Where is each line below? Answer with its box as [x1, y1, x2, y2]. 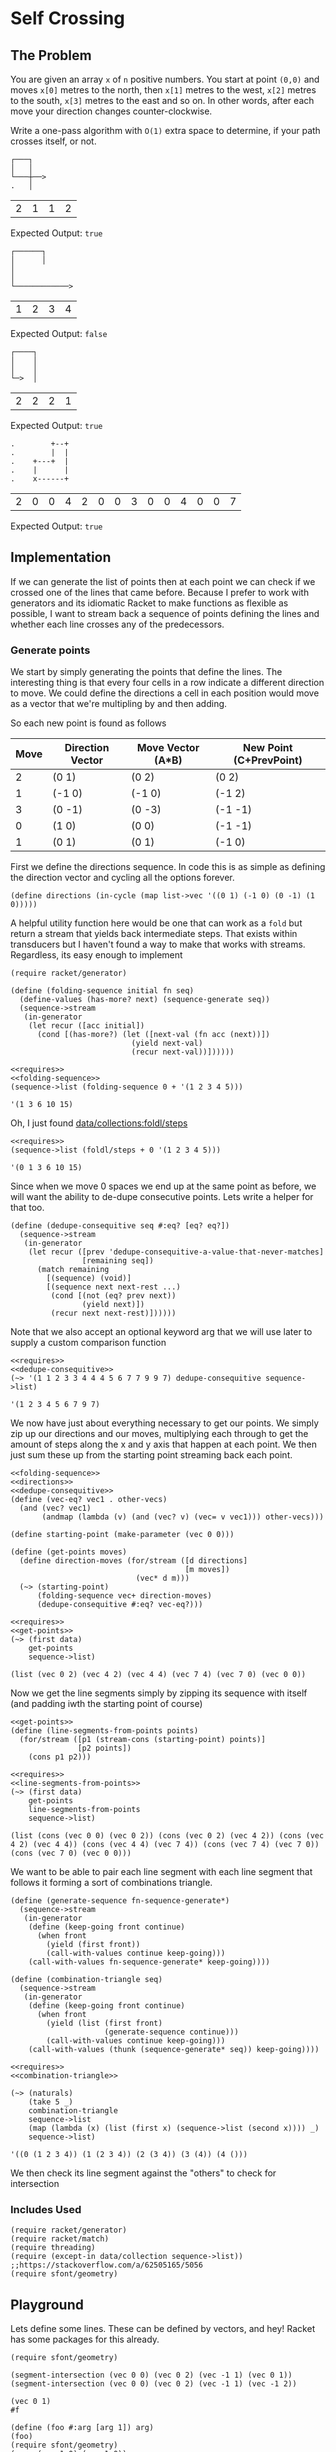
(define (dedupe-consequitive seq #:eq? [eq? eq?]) [10, 1221, 230, 1231]
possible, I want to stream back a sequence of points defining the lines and [10, 607, 320, 619]
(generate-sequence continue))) [104, 2027, 240, 2037]
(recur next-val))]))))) [131, 1047, 235, 1057]
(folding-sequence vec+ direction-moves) [36, 1591, 213, 1601]
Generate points [10, 643, 91, 657]
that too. [10, 1202, 45, 1214]
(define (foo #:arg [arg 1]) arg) [10, 2423, 155, 2433]
